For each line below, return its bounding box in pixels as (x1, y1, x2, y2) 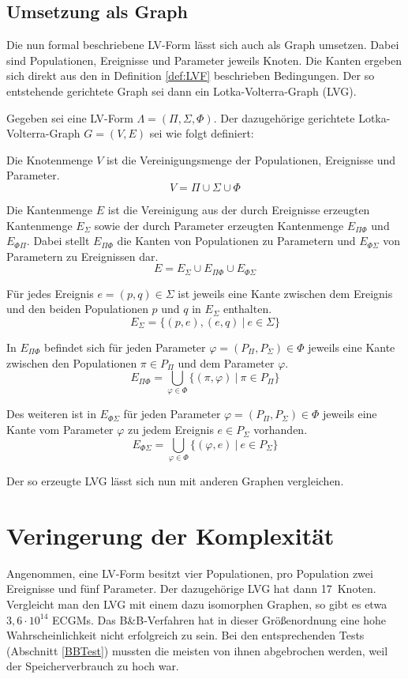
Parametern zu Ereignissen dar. (6, 247, 159, 264)
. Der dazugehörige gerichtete (213, 109, 355, 126)
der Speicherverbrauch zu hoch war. (6, 658, 179, 674)
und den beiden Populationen (6, 300, 148, 317)
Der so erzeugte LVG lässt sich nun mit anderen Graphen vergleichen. (6, 473, 344, 489)
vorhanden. (253, 421, 308, 438)
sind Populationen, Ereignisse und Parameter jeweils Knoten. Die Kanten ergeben (6, 51, 402, 68)
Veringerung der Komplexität (6, 519, 335, 551)
